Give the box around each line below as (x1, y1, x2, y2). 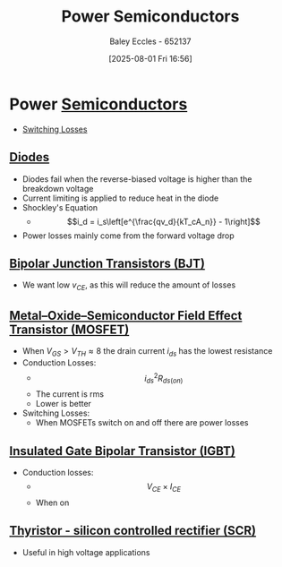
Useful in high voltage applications (21, 546, 150, 557)
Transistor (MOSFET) (9, 322, 130, 337)
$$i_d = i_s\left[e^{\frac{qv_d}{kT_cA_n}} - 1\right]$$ (66, 216, 261, 227)
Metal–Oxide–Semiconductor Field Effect (9, 307, 243, 323)
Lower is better (35, 399, 92, 409)
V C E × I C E (146, 481, 182, 494)
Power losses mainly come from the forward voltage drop (21, 230, 235, 241)
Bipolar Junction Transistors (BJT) (9, 255, 206, 271)
